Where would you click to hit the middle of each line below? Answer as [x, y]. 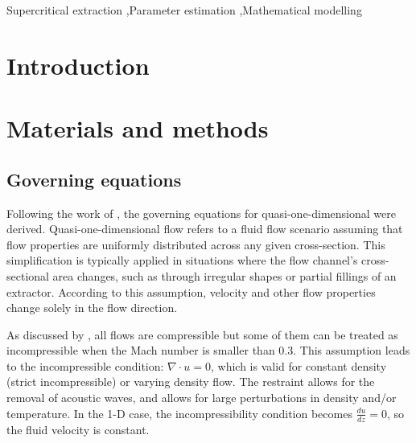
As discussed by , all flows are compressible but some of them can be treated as [202, 334]
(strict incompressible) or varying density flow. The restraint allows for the [191, 381]
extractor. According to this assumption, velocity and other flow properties [191, 291]
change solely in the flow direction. [92, 308]
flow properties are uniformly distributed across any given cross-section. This [196, 244]
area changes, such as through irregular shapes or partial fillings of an [224, 275]
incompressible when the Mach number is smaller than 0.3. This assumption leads [208, 350]
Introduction [78, 65]
